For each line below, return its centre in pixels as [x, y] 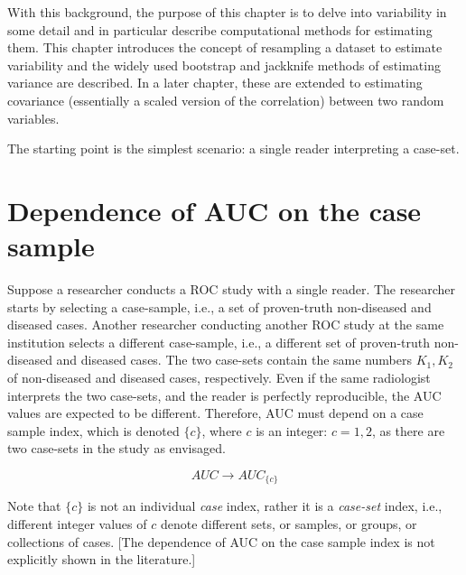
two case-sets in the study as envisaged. [116, 448]
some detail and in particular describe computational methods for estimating [220, 29]
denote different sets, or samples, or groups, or [289, 524]
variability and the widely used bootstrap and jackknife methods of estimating [224, 65]
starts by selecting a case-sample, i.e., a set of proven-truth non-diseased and [219, 306]
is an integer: [292, 430]
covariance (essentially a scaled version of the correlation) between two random [226, 100]
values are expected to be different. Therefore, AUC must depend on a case [215, 413]
